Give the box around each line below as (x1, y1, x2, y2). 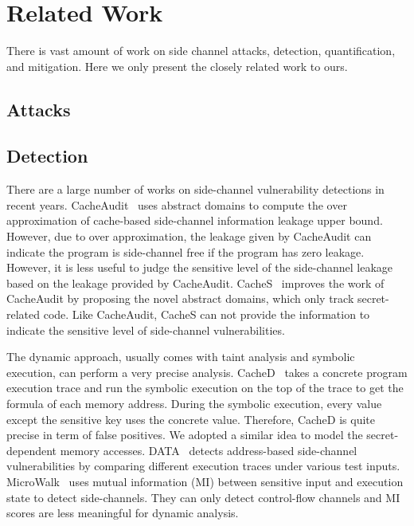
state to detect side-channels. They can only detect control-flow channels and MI (6, 489, 400, 505)
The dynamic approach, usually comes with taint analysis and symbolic (6, 348, 355, 365)
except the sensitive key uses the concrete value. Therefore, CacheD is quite (6, 410, 375, 427)
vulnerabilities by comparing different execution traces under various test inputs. (6, 457, 400, 474)
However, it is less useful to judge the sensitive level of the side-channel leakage (6, 259, 393, 276)
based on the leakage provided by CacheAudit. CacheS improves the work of (6, 274, 385, 291)
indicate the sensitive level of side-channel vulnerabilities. (6, 321, 285, 338)
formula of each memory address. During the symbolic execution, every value (6, 395, 382, 412)
